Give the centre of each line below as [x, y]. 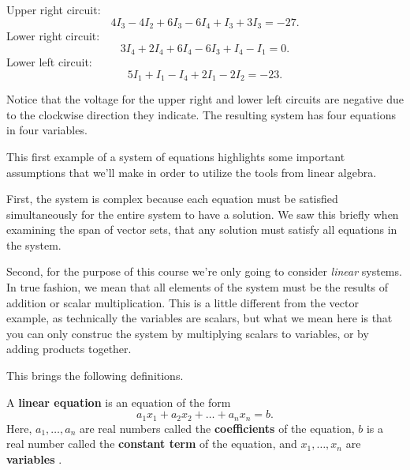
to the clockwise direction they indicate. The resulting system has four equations [201, 114]
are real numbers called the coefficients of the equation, [217, 428]
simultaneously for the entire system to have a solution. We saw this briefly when [203, 214]
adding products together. [69, 349]
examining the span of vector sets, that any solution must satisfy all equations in [202, 229]
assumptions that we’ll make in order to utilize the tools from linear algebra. [192, 172]
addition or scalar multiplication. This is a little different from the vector [183, 302]
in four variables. [47, 130]
